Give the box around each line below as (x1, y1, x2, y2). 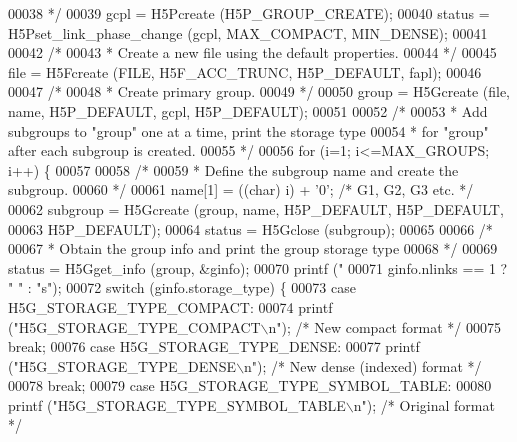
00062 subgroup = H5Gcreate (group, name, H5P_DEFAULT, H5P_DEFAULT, (8, 198, 504, 219)
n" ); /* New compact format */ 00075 (268, 316, 501, 337)
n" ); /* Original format (353, 394, 495, 415)
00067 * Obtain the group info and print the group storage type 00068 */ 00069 (8, 238, 498, 259)
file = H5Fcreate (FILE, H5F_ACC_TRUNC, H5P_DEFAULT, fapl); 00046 (8, 61, 482, 82)
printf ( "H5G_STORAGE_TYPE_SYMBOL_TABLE (8, 394, 346, 415)
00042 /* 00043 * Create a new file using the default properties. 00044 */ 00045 (8, 42, 497, 63)
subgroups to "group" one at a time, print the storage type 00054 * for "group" (8, 120, 489, 141)
